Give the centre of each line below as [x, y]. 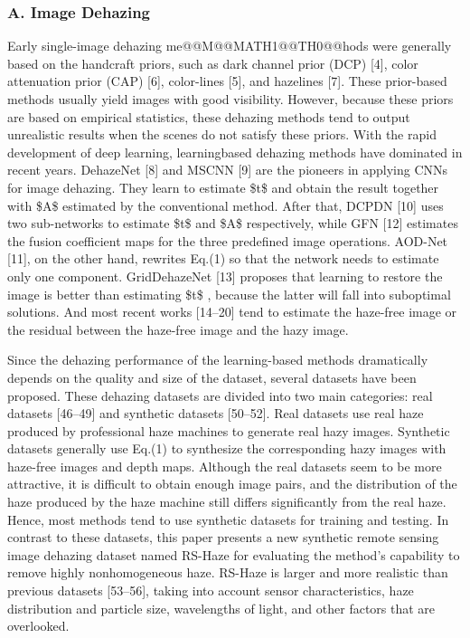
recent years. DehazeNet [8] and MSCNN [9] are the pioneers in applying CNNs [228, 170]
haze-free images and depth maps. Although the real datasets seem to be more [225, 466]
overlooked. [38, 626]
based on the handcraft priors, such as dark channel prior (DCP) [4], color [213, 63]
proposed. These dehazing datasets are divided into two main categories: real [220, 395]
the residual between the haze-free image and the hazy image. [178, 329]
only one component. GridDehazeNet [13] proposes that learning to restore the [225, 276]
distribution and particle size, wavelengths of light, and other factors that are [221, 608]
